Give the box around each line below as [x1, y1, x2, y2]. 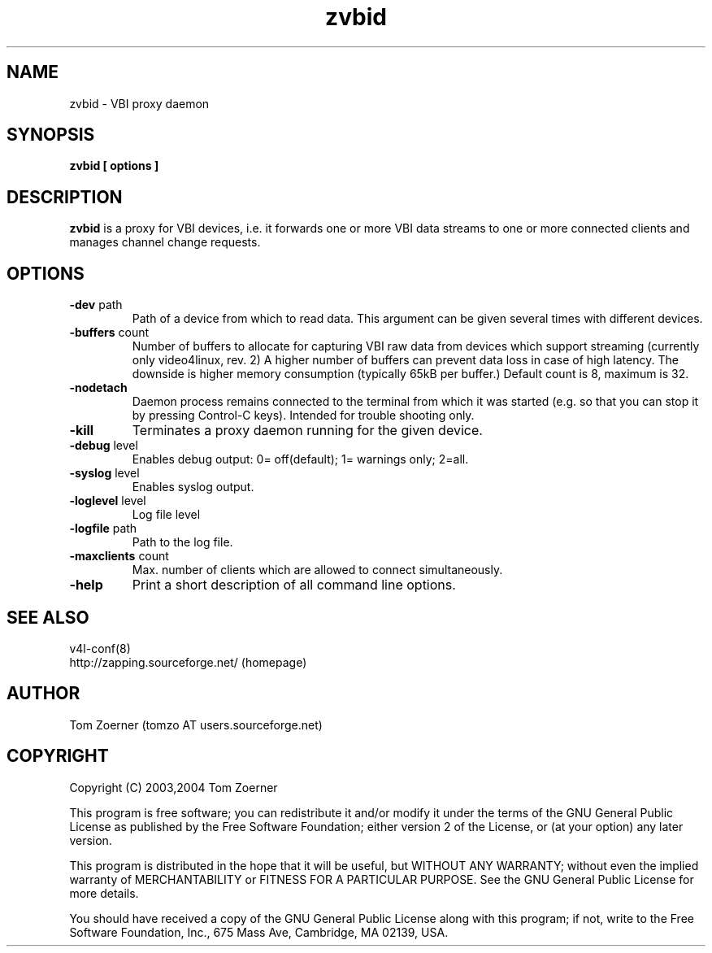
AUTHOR [7, 683, 80, 704]
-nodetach [69, 381, 128, 395]
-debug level [69, 438, 138, 453]
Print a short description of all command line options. [132, 577, 456, 594]
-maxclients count [69, 549, 169, 564]
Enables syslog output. [132, 480, 254, 494]
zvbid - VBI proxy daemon [69, 96, 210, 111]
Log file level [132, 507, 201, 522]
